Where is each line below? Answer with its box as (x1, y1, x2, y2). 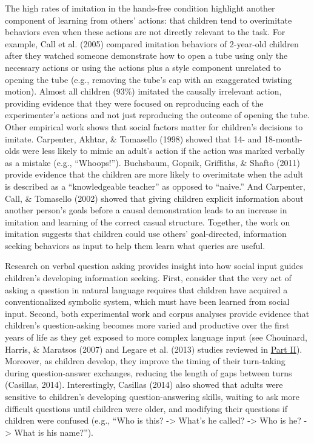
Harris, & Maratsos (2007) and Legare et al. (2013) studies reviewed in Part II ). (5, 342, 302, 355)
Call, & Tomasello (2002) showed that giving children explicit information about (5, 192, 304, 204)
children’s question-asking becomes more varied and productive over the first (5, 319, 290, 331)
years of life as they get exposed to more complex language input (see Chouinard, (5, 331, 307, 344)
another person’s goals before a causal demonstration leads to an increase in (5, 204, 287, 216)
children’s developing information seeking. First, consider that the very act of (5, 271, 292, 284)
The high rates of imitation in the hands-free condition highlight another (5, 2, 275, 14)
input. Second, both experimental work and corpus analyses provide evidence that (5, 307, 310, 319)
